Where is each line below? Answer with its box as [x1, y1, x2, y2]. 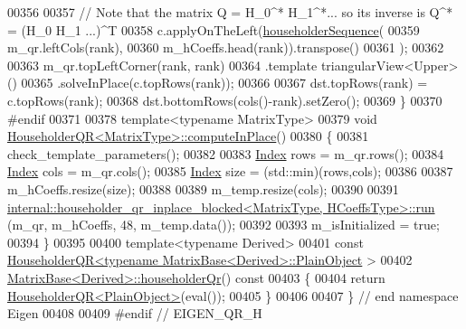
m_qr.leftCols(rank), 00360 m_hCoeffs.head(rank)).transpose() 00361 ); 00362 [7, 38, 444, 57]
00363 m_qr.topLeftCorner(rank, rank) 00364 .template [7, 55, 318, 74]
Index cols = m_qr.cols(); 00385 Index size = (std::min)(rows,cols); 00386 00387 [7, 162, 453, 181]
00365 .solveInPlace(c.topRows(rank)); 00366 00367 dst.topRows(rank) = [21, 73, 428, 92]
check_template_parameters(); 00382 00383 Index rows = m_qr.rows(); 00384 [7, 144, 444, 163]
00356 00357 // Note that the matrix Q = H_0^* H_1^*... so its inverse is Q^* [7, 3, 453, 21]
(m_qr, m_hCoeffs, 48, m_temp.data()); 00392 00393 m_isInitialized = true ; [7, 215, 440, 234]
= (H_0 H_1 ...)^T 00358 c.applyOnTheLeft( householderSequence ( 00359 [7, 20, 420, 39]
